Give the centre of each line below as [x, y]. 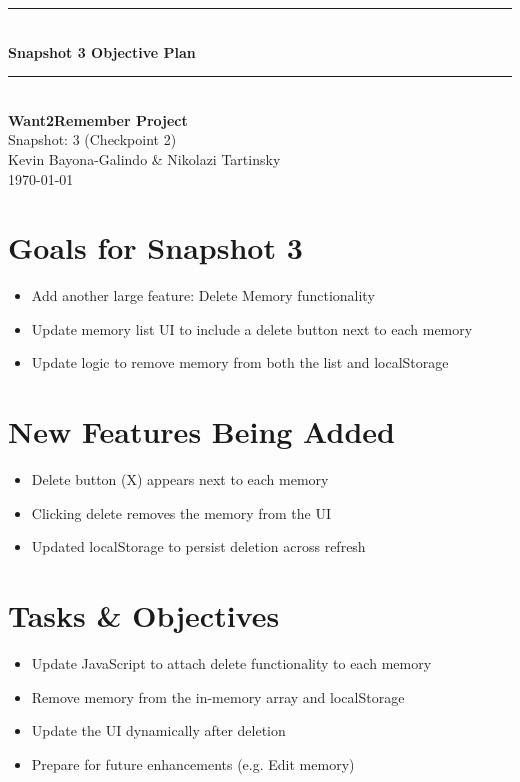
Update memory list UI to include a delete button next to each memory [252, 328]
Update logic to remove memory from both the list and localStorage [240, 362]
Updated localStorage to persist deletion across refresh [198, 546]
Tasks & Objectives [144, 615]
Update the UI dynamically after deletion [158, 730]
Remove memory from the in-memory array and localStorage [218, 696]
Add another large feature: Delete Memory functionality [203, 295]
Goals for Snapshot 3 [155, 247]
